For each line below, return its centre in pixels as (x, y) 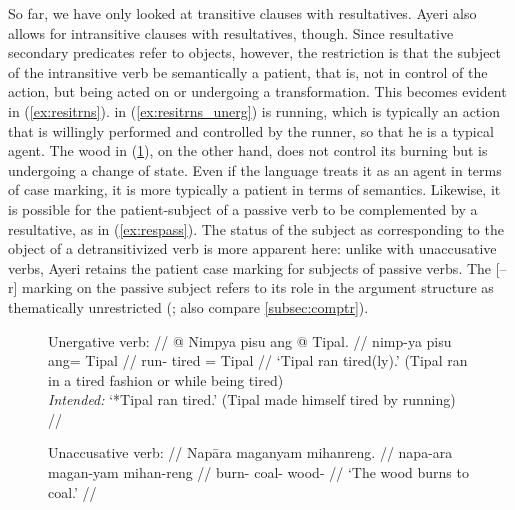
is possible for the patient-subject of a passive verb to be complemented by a (243, 208)
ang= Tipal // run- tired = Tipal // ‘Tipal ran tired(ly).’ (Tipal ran (258, 360)
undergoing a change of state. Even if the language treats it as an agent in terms (255, 169)
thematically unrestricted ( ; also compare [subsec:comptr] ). (188, 306)
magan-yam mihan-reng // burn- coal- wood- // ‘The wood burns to (258, 472)
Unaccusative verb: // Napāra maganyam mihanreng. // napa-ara (250, 452)
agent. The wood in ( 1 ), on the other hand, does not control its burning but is (248, 150)
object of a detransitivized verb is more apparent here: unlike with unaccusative (252, 248)
